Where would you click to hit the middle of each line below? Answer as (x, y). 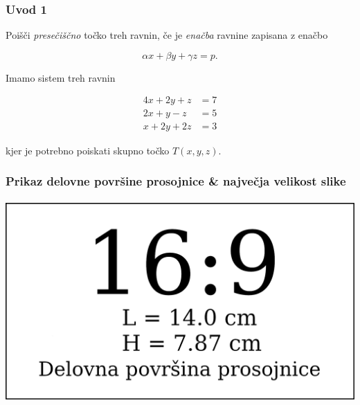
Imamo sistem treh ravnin (61, 77)
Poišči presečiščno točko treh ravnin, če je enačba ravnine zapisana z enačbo (167, 35)
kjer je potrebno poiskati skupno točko (88, 150)
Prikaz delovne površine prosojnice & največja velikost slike (176, 181)
